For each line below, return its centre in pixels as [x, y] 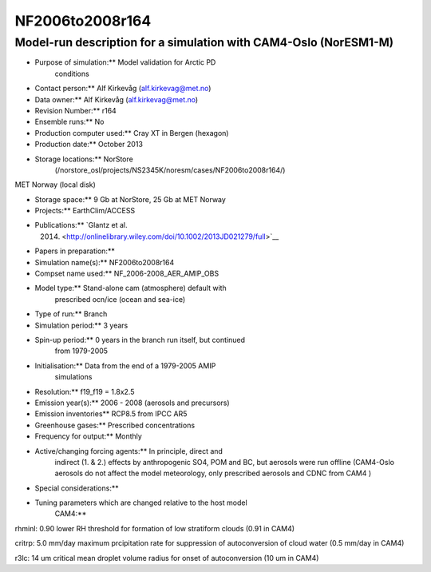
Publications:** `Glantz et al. [81, 225]
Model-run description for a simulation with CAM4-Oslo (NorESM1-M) [204, 42]
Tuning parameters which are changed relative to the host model [141, 502]
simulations [73, 377]
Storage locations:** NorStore [84, 159]
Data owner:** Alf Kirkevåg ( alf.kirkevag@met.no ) [117, 99]
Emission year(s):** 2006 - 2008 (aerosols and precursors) [132, 403]
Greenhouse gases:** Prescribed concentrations [115, 425]
